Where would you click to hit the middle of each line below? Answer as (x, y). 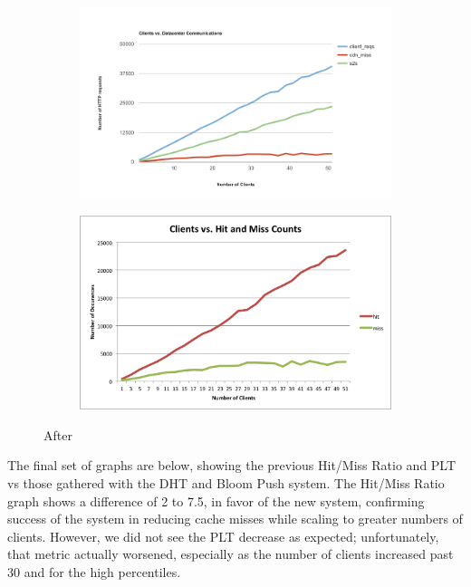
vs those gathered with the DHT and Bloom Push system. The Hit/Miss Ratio (226, 483)
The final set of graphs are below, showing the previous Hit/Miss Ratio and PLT (232, 465)
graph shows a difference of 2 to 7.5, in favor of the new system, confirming (216, 500)
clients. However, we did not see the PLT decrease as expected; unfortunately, (223, 536)
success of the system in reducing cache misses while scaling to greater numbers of (235, 519)
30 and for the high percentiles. (94, 572)
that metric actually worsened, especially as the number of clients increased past (231, 554)
